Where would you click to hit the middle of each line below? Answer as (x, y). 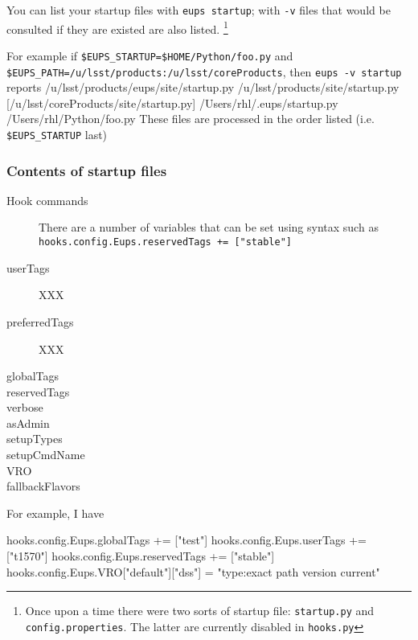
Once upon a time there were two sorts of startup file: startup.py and (200, 611)
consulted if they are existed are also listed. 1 (117, 27)
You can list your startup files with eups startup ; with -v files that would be (199, 10)
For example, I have (55, 513)
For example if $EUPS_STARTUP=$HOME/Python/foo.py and (150, 55)
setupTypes (35, 439)
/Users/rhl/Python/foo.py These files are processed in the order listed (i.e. (191, 119)
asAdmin (28, 423)
